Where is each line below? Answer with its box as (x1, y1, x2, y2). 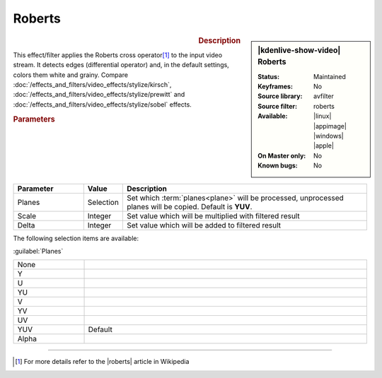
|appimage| (313, 122, 347, 130)
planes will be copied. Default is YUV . (126, 201, 253, 211)
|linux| (313, 112, 332, 120)
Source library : (257, 92, 303, 100)
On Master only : (257, 151, 306, 160)
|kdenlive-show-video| (257, 45, 341, 55)
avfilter (313, 92, 334, 100)
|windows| (313, 131, 344, 141)
